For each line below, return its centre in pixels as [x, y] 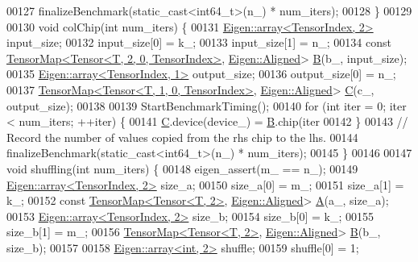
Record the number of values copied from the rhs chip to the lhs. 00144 [182, 137]
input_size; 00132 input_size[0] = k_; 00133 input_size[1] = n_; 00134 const [199, 42]
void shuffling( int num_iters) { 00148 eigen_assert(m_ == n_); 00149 [182, 168]
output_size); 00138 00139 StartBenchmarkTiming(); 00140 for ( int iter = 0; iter [207, 105]
